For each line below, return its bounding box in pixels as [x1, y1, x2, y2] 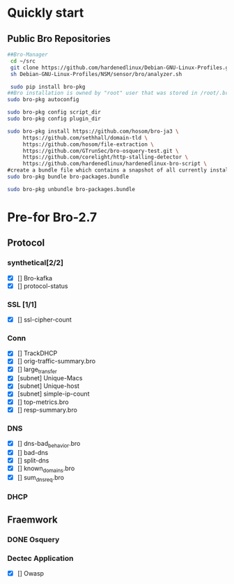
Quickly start [7, 5, 84, 21]
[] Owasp [17, 569, 44, 577]
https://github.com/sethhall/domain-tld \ [22, 134, 148, 141]
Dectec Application [7, 553, 74, 563]
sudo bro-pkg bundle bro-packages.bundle [7, 173, 130, 180]
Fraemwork [7, 514, 58, 525]
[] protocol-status [17, 281, 68, 290]
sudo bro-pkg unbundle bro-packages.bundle [7, 186, 136, 193]
